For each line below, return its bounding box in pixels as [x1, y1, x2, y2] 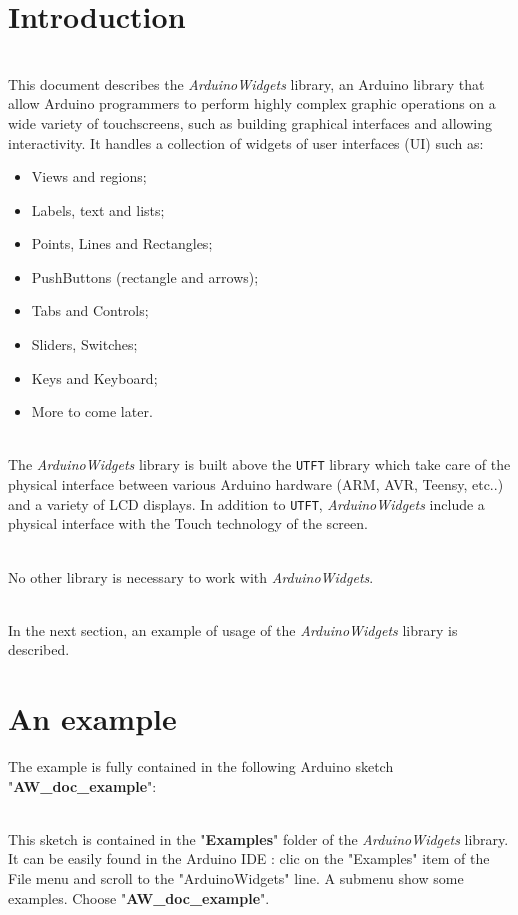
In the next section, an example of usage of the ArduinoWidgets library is [8, 619, 458, 640]
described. [8, 639, 70, 660]
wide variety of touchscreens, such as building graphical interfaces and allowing [8, 112, 492, 133]
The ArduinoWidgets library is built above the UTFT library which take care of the [8, 454, 511, 475]
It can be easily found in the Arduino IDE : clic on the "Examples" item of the [8, 848, 490, 869]
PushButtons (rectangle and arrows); [31, 266, 259, 287]
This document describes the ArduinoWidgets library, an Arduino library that [8, 73, 485, 94]
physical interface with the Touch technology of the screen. [8, 513, 368, 534]
